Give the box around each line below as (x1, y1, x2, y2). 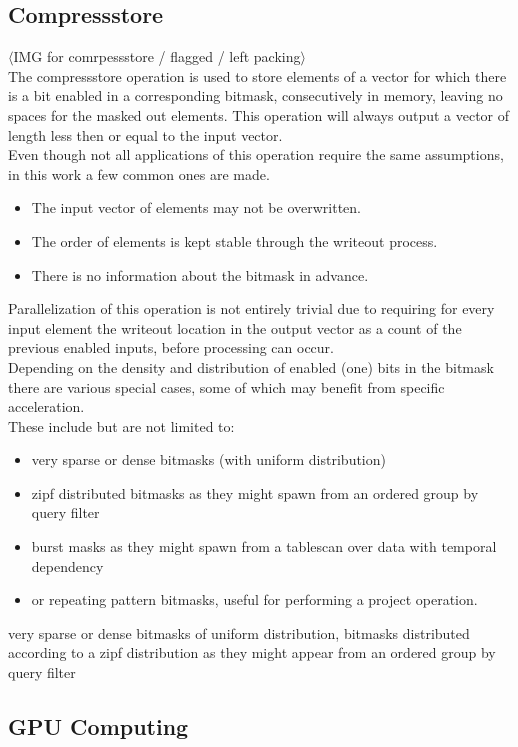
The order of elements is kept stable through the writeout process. (31, 230, 438, 251)
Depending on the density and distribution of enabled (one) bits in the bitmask (8, 356, 494, 377)
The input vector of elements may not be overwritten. (31, 197, 361, 218)
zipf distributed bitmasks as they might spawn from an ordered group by (31, 482, 479, 503)
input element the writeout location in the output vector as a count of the (8, 317, 462, 338)
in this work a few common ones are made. (8, 163, 270, 184)
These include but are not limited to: (8, 415, 235, 436)
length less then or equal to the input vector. (8, 124, 283, 145)
